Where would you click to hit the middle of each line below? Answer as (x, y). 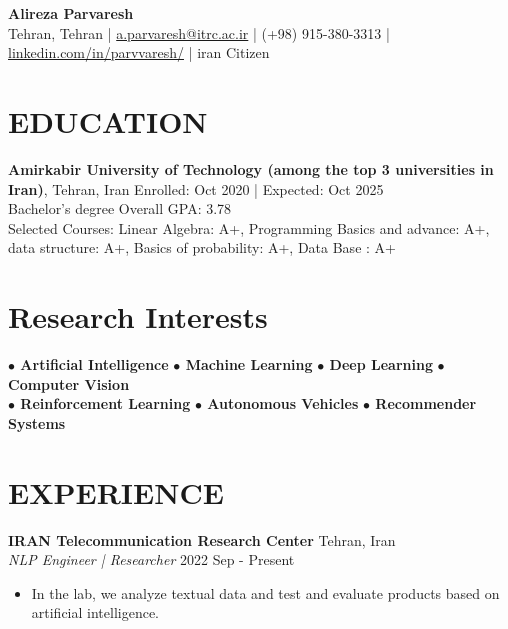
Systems (37, 422)
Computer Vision (69, 383)
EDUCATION (108, 120)
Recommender (426, 403)
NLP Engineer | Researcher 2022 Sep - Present (151, 559)
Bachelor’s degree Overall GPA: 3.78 (120, 208)
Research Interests (138, 316)
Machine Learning (249, 364)
